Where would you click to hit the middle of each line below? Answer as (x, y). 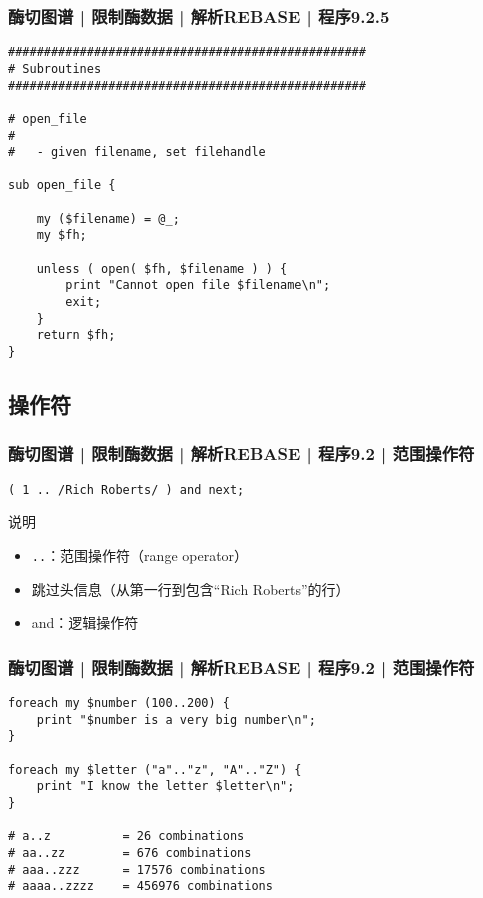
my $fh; (61, 235)
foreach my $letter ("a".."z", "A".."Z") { (155, 769)
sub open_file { (62, 185)
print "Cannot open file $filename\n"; (198, 285)
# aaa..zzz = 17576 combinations (137, 869)
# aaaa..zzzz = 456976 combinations (140, 886)
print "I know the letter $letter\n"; (165, 786)
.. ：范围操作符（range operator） (140, 554)
